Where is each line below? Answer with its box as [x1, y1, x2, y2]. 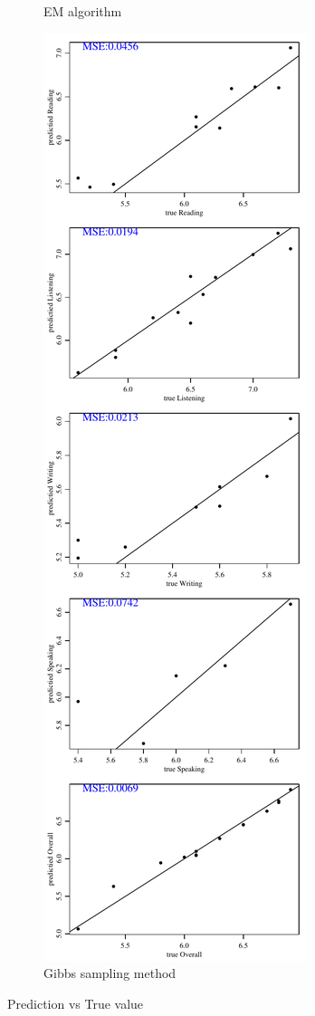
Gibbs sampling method [43, 963, 177, 982]
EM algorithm [43, 2, 122, 20]
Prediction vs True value [7, 993, 144, 1012]
